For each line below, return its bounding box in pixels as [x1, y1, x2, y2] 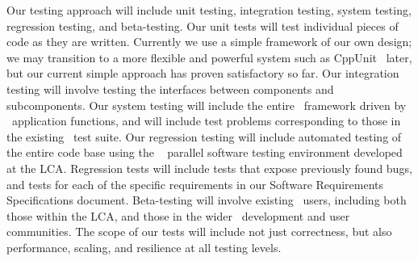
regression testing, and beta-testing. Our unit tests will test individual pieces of [6, 17, 399, 34]
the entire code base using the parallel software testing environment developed [6, 144, 403, 161]
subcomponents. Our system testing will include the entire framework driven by [6, 96, 407, 113]
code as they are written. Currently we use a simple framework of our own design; [6, 33, 412, 50]
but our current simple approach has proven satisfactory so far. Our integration [6, 65, 399, 82]
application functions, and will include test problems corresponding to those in [11, 112, 401, 129]
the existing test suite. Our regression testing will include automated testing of [6, 128, 402, 145]
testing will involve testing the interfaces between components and [6, 80, 334, 97]
